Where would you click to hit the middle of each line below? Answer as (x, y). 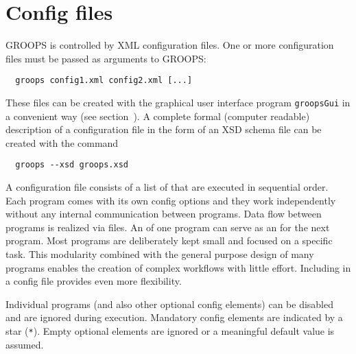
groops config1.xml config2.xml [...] (104, 81)
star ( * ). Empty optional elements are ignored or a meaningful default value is (170, 331)
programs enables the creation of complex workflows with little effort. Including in (178, 267)
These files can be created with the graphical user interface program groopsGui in (178, 102)
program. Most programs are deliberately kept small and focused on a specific (169, 240)
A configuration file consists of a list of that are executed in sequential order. (167, 187)
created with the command (62, 142)
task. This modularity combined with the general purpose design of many (160, 254)
